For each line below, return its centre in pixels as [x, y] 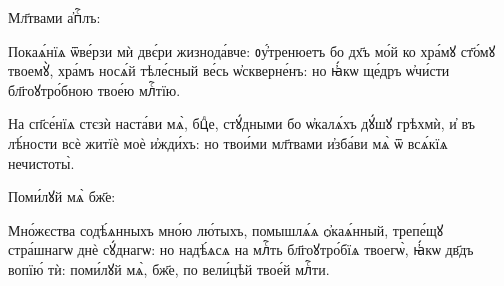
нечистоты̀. [41, 162]
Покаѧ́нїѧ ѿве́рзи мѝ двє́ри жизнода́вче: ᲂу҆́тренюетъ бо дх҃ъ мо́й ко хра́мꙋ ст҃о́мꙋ [252, 50]
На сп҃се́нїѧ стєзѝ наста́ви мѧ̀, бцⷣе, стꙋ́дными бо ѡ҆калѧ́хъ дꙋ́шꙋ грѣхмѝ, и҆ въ [241, 123]
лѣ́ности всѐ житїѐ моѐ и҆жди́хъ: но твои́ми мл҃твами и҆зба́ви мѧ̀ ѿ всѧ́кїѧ [228, 142]
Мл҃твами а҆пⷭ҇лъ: [54, 17]
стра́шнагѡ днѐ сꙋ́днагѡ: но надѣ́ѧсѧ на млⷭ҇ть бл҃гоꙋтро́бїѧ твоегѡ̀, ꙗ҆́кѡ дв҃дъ [241, 249]
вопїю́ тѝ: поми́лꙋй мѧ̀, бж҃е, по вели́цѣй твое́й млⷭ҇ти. [169, 268]
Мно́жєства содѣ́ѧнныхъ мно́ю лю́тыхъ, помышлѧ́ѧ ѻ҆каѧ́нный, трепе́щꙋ [226, 229]
